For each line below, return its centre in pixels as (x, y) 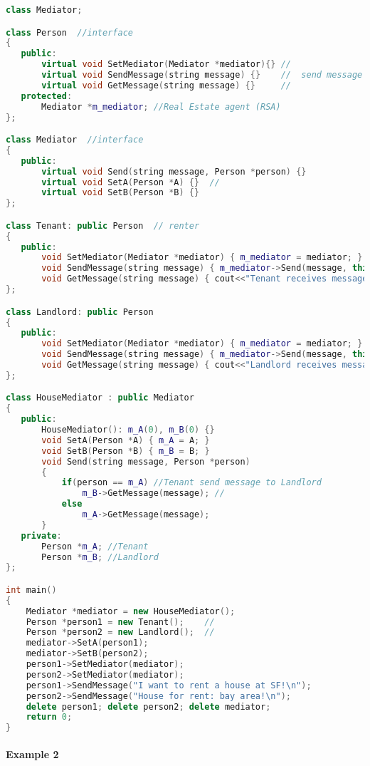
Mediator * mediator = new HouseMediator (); (131, 611)
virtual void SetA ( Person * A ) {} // (131, 182)
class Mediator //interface (75, 140)
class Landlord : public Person (80, 312)
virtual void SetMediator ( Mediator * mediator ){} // (166, 64)
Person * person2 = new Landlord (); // (120, 632)
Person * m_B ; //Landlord (100, 557)
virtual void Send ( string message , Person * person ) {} (174, 171)
